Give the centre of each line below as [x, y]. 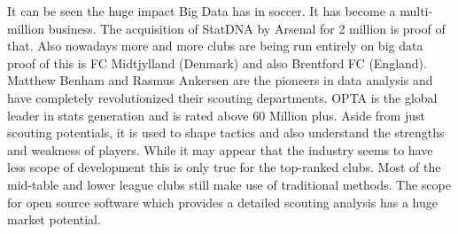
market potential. [54, 219]
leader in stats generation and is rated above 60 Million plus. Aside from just [216, 115]
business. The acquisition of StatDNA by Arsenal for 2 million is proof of [247, 28]
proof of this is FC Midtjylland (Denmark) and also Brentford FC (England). [217, 62]
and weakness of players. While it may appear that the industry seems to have [220, 149]
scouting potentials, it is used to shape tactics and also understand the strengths [226, 133]
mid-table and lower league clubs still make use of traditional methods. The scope [229, 184]
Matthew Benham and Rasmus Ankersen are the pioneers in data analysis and [220, 80]
